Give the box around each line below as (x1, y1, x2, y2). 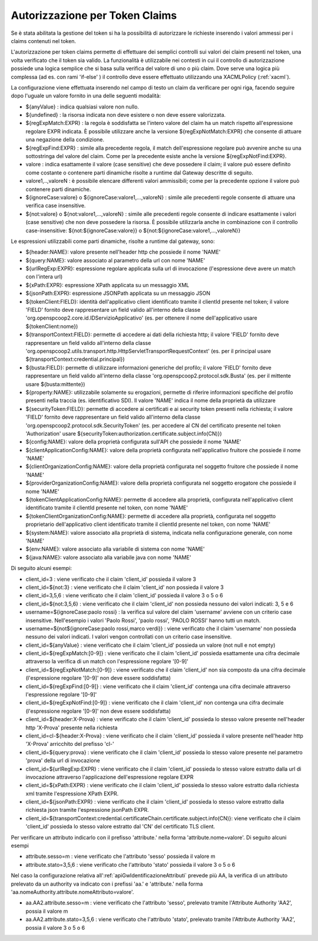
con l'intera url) (25, 273, 63, 280)
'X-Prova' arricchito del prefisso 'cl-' (25, 741, 114, 748)
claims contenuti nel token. (11, 37, 77, 44)
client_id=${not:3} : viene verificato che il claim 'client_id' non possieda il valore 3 (25, 584, 224, 591)
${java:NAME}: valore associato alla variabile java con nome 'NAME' (25, 554, 191, 561)
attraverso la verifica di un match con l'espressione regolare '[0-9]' (25, 658, 188, 665)
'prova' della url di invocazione (25, 757, 100, 764)
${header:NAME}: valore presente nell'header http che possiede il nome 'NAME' (25, 248, 221, 256)
